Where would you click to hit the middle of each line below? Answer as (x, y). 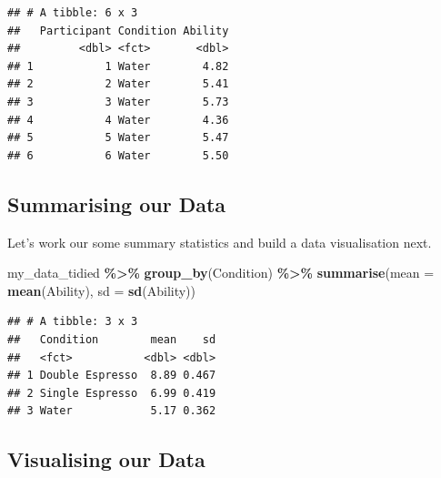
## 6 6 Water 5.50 (118, 155)
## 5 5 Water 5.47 (118, 138)
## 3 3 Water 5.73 (118, 102)
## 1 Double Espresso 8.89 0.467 (112, 376)
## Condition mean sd (112, 339)
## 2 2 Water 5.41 (118, 84)
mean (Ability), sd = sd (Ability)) (102, 290)
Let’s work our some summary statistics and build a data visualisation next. (220, 242)
